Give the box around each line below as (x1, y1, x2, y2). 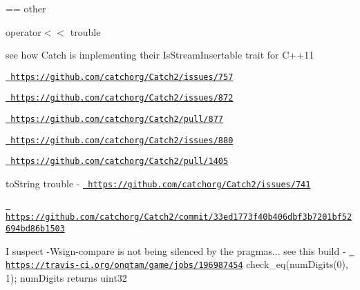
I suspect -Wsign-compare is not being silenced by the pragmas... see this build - (6, 243, 346, 258)
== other (6, 1, 46, 15)
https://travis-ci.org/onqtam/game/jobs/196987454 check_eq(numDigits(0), (6, 257, 348, 271)
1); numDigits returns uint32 (6, 271, 127, 284)
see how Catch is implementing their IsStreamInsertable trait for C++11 (6, 48, 314, 62)
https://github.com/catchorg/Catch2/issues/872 (10, 93, 234, 103)
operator (6, 24, 41, 39)
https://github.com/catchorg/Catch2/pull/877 (10, 114, 223, 125)
